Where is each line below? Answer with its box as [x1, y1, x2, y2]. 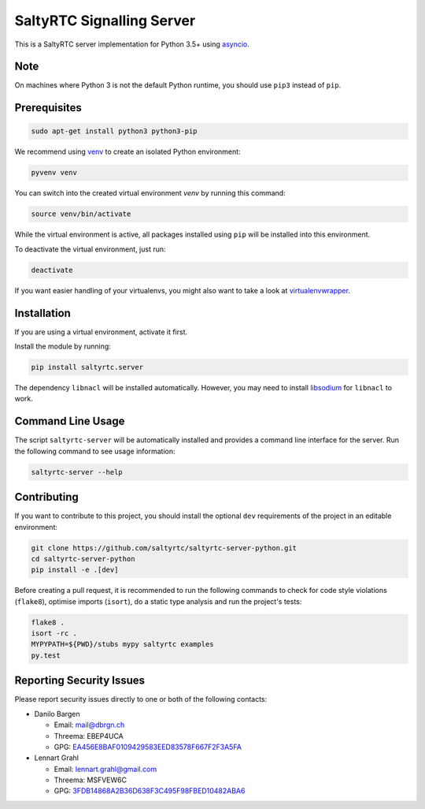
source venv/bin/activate [31, 210, 131, 218]
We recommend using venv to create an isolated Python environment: [14, 147, 241, 157]
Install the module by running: [14, 341, 112, 351]
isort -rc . [31, 629, 78, 638]
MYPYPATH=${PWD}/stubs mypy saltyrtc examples [31, 639, 214, 649]
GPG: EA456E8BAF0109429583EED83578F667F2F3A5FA [54, 742, 242, 751]
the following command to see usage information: [14, 446, 176, 456]
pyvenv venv [31, 168, 78, 177]
